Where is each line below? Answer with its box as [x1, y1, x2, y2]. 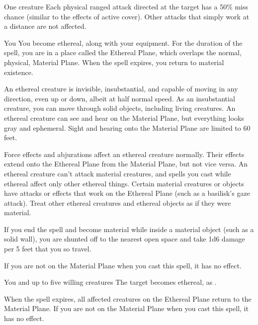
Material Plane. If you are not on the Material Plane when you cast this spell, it [4, 303, 249, 314]
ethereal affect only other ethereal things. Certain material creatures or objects [4, 178, 244, 188]
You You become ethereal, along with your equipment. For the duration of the [4, 37, 243, 48]
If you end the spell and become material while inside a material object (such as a [4, 224, 254, 234]
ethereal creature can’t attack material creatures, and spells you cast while [4, 168, 231, 178]
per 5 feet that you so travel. [4, 244, 91, 254]
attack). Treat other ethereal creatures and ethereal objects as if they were [4, 197, 231, 208]
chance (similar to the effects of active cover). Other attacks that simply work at [4, 11, 250, 21]
